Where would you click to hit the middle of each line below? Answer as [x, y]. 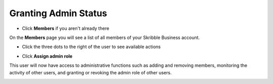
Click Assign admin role [47, 56]
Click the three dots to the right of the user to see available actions [92, 47]
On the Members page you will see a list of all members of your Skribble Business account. [104, 37]
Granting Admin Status [58, 13]
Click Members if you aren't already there [66, 28]
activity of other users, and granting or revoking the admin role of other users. [90, 72]
